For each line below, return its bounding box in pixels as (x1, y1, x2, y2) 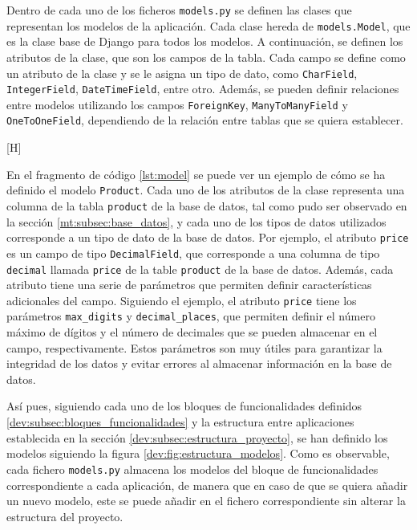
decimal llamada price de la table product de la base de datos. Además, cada (6, 260, 394, 277)
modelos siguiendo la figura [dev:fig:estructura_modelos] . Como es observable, (6, 445, 390, 462)
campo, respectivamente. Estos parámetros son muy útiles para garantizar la (6, 339, 383, 356)
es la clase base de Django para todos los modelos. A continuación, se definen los (6, 33, 403, 50)
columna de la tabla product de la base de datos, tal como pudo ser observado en (6, 197, 407, 214)
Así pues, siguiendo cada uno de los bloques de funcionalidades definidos (6, 397, 362, 414)
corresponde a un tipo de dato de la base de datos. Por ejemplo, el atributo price (6, 229, 409, 246)
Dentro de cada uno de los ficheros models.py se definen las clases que (6, 2, 352, 18)
